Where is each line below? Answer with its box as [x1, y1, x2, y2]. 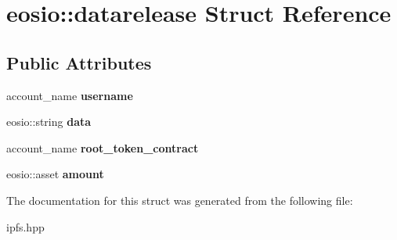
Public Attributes [6, 50, 152, 74]
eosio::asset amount [6, 166, 104, 182]
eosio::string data [6, 113, 92, 130]
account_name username [6, 87, 133, 103]
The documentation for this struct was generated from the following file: [6, 192, 353, 208]
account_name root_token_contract [6, 139, 199, 156]
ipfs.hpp [6, 218, 45, 235]
